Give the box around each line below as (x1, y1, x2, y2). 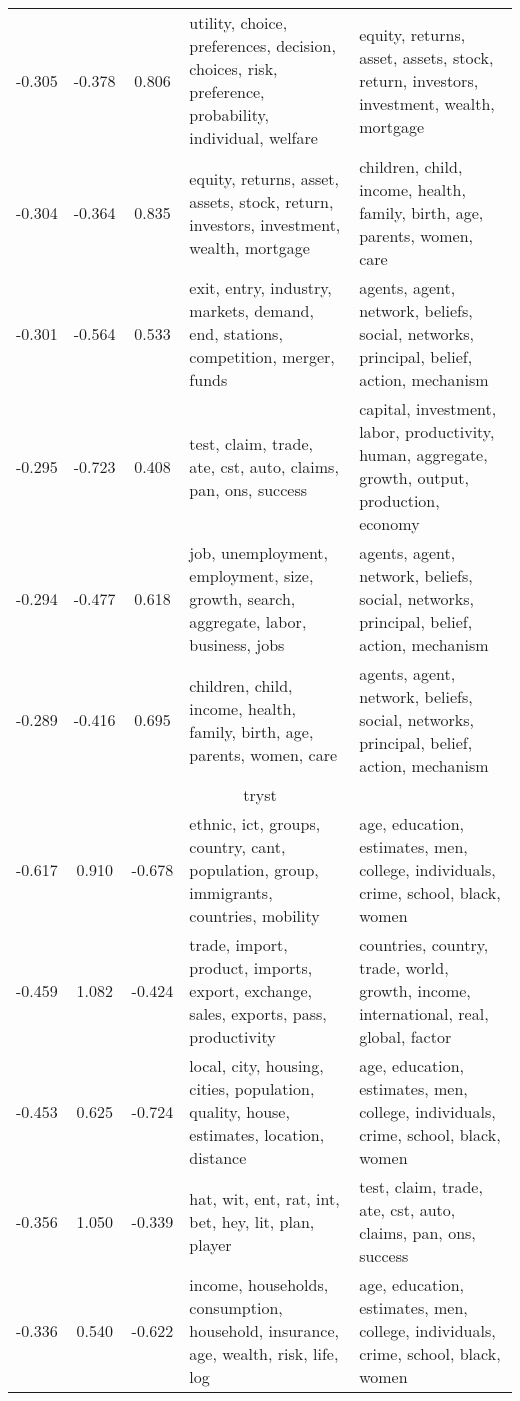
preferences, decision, (189, 34, 336, 57)
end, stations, (189, 322, 283, 345)
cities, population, (189, 1077, 315, 1100)
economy (359, 512, 420, 535)
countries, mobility (189, 904, 320, 927)
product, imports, (189, 956, 313, 979)
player (189, 1232, 232, 1256)
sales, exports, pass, (189, 1002, 327, 1025)
